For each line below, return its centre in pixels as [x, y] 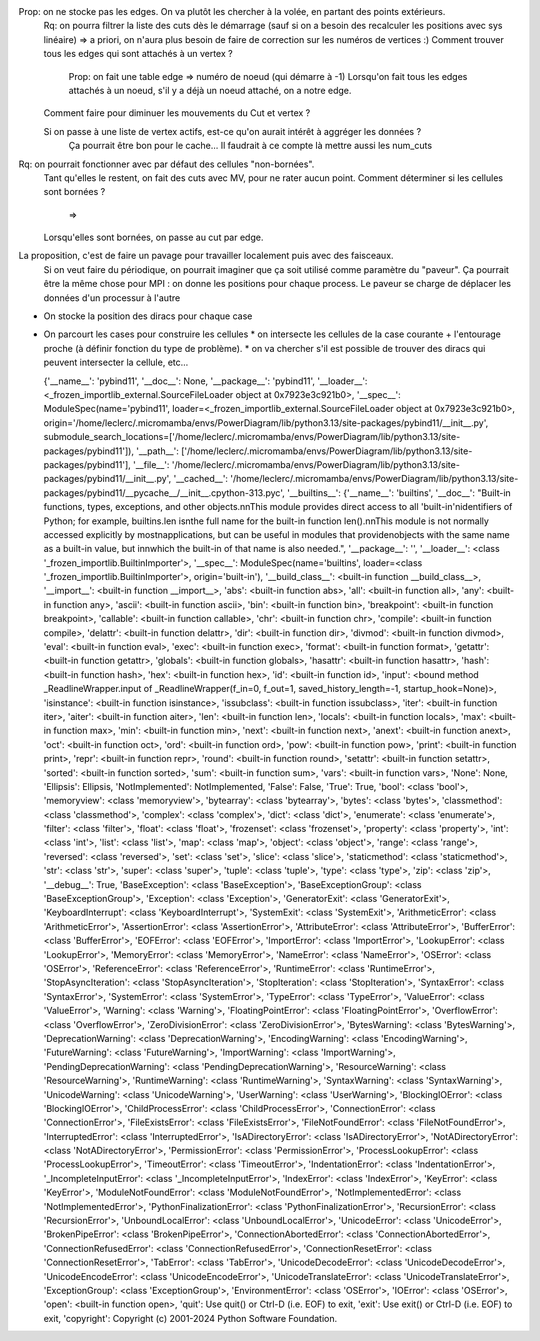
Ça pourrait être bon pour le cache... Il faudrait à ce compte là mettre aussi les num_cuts [250, 146]
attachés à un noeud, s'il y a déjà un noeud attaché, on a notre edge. [210, 90]
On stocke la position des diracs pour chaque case [148, 316]
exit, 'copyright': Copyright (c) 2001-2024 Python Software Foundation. [190, 1318]
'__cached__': [201, 479]
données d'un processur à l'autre [112, 297]
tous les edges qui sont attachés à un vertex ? [138, 54]
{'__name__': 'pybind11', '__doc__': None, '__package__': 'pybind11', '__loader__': [205, 381]
